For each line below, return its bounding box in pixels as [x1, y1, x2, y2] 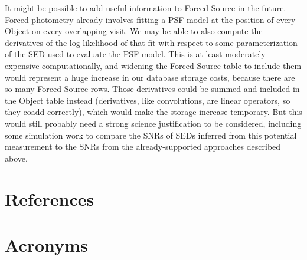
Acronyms [5, 232, 88, 256]
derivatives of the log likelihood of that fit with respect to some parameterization [5, 36, 298, 48]
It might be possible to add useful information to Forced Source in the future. [5, 2, 286, 14]
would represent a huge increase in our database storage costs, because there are [5, 71, 295, 83]
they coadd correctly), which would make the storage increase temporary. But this [5, 106, 302, 118]
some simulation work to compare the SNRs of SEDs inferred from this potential [5, 129, 297, 141]
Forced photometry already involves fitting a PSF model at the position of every [5, 13, 296, 25]
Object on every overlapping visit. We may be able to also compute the [5, 25, 263, 37]
